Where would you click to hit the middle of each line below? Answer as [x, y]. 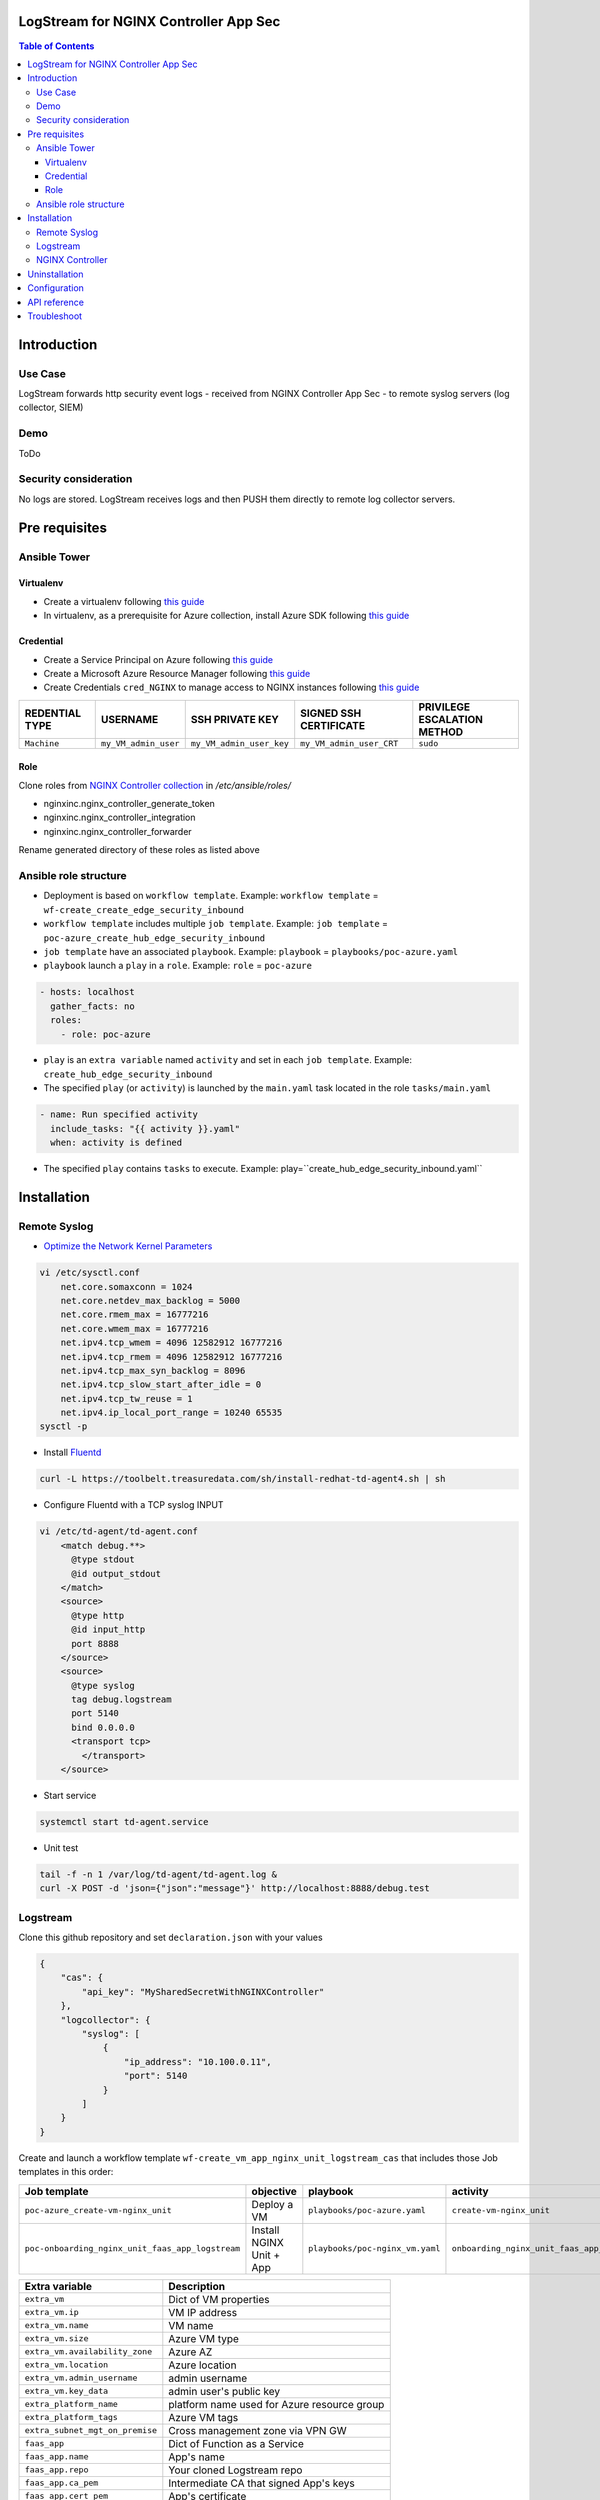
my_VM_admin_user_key [240, 743]
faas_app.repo [56, 2470]
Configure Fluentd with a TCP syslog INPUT [133, 1505]
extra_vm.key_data [66, 2391]
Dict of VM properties [219, 2299]
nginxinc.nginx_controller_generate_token [129, 804]
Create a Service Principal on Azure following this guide [158, 659]
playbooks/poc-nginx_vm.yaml [374, 2248]
